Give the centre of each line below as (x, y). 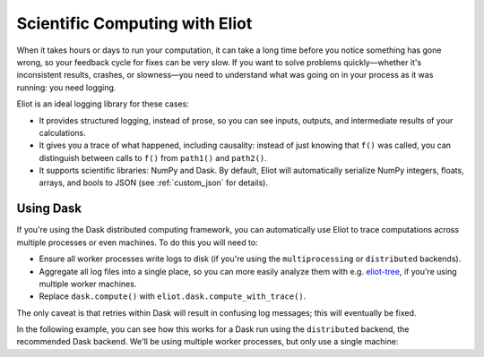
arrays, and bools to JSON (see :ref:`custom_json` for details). (154, 183)
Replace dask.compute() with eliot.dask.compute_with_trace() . (173, 296)
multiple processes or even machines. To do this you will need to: (138, 242)
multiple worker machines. (88, 284)
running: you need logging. (66, 87)
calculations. (62, 132)
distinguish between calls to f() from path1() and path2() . (153, 157)
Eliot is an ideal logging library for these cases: (103, 104)
